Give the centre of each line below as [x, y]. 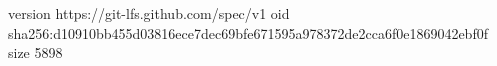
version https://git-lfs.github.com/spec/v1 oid [149, 13]
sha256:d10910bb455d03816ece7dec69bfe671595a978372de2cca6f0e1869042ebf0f [248, 32]
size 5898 [35, 52]
